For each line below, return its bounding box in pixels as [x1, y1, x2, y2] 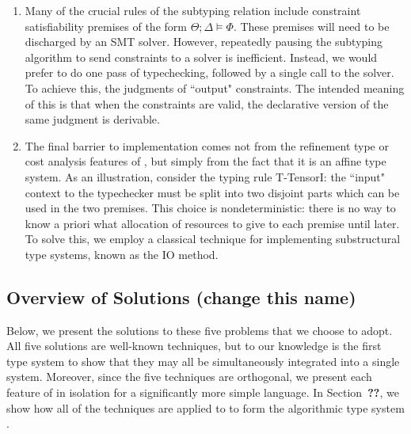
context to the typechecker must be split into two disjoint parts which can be [25, 184, 400, 200]
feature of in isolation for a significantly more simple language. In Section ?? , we [6, 384, 399, 401]
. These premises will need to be [233, 17, 390, 34]
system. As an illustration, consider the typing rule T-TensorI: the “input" [25, 168, 386, 185]
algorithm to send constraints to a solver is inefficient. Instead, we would [25, 48, 378, 65]
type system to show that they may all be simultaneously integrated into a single [6, 352, 400, 369]
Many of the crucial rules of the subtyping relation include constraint [25, 2, 361, 18]
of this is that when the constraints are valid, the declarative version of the [25, 95, 389, 112]
